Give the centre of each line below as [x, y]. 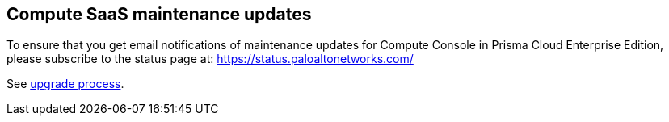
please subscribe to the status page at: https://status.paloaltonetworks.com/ [210, 59]
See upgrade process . [65, 84]
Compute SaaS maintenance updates [159, 14]
